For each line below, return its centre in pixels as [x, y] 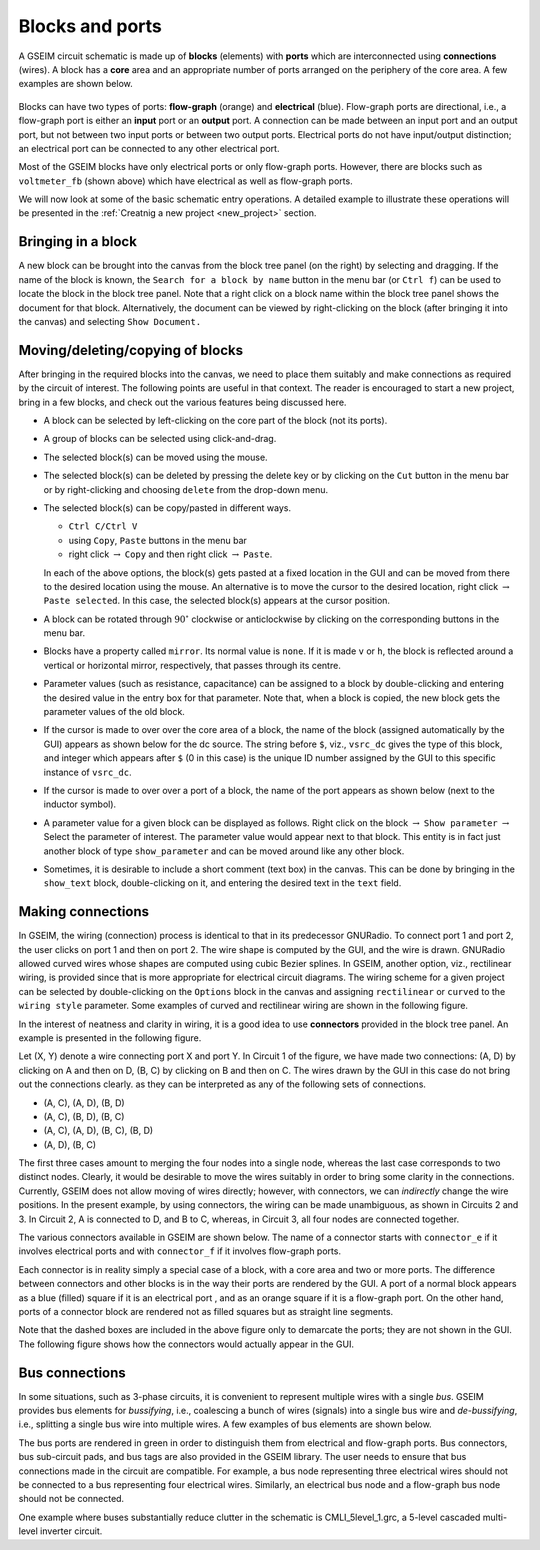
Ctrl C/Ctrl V [103, 526]
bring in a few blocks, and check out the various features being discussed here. [182, 402]
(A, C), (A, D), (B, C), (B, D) [98, 1131]
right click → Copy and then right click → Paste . [170, 554]
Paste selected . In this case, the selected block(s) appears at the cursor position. [216, 601]
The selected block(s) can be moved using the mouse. [156, 457]
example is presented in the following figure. [110, 1037]
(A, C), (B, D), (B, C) [84, 1116]
